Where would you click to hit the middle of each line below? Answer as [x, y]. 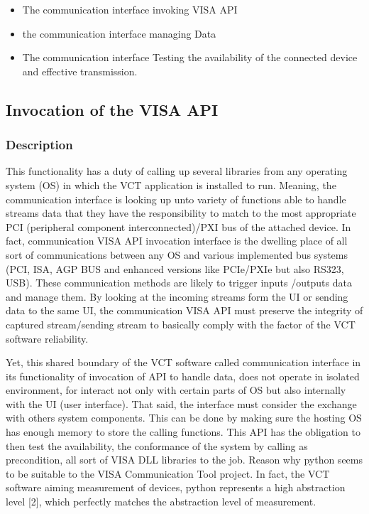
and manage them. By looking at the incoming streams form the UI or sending [177, 296]
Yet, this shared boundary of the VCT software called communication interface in [183, 362]
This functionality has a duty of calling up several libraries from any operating [177, 171]
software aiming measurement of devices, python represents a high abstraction [176, 487]
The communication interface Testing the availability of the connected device [190, 57]
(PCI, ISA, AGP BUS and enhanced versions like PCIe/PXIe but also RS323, [175, 268]
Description [39, 145]
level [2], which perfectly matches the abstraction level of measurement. [161, 502]
